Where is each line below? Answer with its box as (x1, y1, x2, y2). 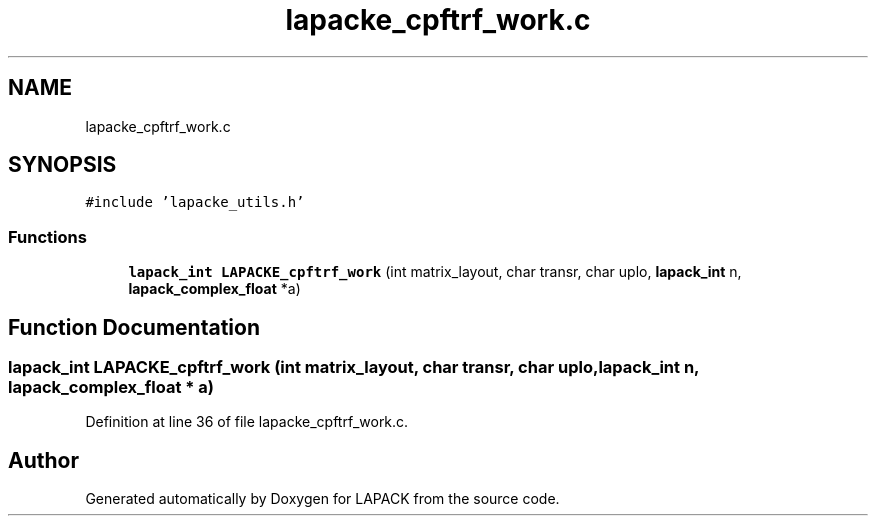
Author (8, 447, 79, 473)
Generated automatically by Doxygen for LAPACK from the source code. (85, 490, 560, 508)
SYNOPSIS (8, 152, 117, 178)
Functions (8, 226, 87, 247)
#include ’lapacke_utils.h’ (85, 194, 305, 211)
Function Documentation (8, 314, 260, 340)
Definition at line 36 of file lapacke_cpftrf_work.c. (85, 413, 409, 431)
